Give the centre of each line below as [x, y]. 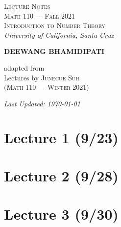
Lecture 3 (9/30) [61, 214]
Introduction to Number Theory [55, 25]
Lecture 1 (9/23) [61, 137]
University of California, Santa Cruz [59, 35]
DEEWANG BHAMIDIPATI [54, 51]
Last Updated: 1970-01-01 [42, 103]
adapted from [24, 67]
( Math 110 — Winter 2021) [47, 87]
